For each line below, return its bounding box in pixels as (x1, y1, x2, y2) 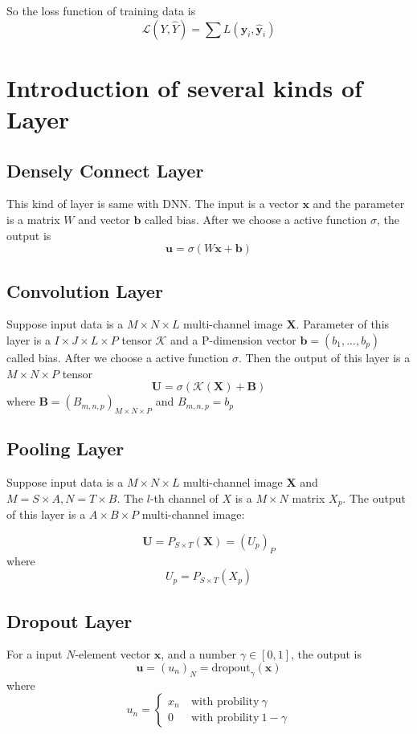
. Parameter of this (296, 316, 390, 332)
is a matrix (6, 210, 60, 227)
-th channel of (149, 489, 219, 506)
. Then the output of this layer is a (238, 349, 411, 365)
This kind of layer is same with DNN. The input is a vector (6, 195, 299, 212)
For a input (6, 646, 63, 663)
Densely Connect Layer (6, 157, 204, 182)
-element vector (75, 646, 151, 663)
